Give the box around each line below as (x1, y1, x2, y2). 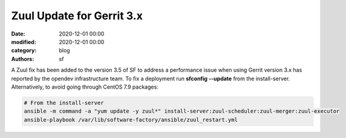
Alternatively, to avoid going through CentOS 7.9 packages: (11, 83, 158, 90)
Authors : (11, 55, 34, 63)
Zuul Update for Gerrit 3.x (11, 9, 143, 22)
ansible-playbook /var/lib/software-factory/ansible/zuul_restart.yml (24, 116, 238, 123)
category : (11, 47, 37, 54)
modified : (11, 38, 36, 45)
